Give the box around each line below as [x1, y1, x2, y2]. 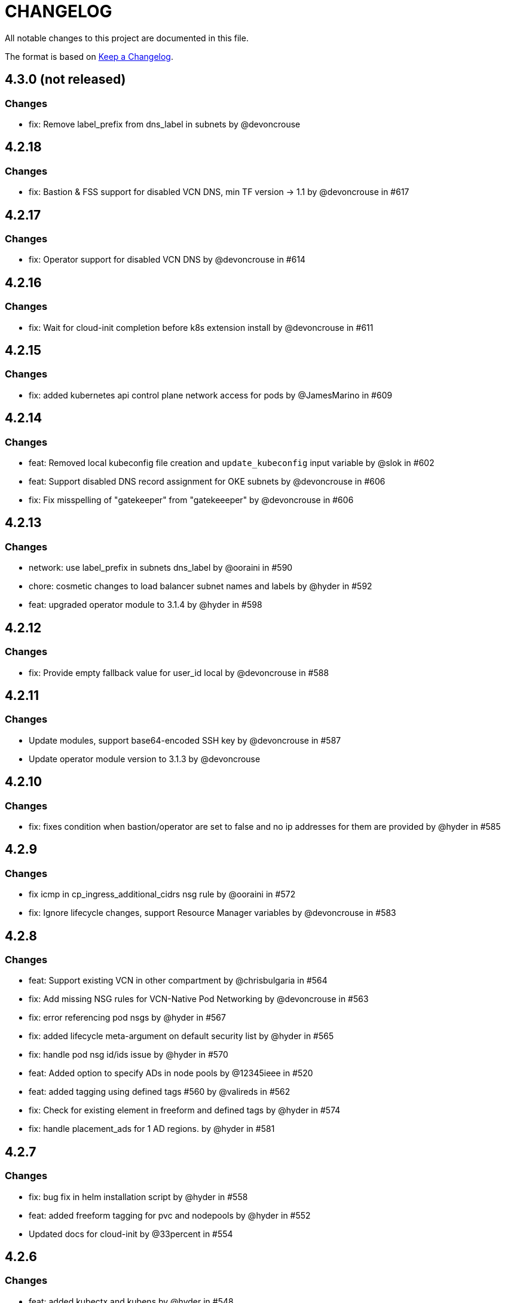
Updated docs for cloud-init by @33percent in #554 [29, 1228, 233, 1239]
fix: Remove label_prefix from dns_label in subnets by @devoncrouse [29, 118, 301, 129]
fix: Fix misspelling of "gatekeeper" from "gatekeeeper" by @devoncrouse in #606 [29, 495, 354, 506]
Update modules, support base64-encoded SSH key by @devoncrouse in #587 [29, 735, 341, 745]
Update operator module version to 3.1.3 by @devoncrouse [29, 753, 261, 764]
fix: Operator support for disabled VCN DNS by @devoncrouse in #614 [29, 254, 306, 265]
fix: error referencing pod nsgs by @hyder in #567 [29, 1012, 226, 1023]
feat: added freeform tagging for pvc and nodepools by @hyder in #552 [29, 1210, 311, 1220]
